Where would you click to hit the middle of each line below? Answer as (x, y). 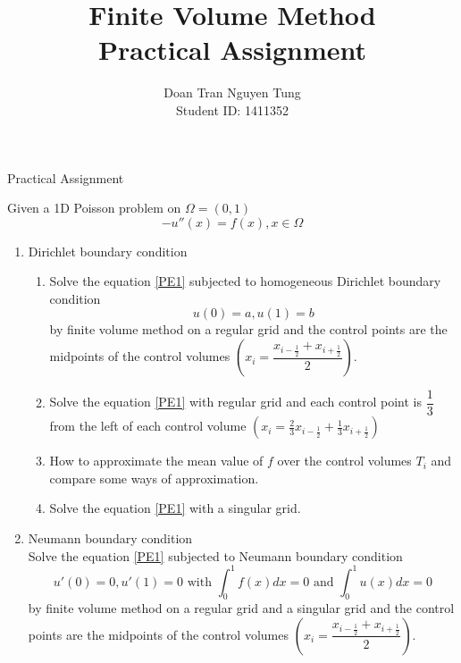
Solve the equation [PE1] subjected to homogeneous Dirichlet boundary (245, 281)
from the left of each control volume (148, 426)
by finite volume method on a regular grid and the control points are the (248, 329)
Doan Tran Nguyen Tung (232, 92)
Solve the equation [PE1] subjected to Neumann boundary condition (215, 555)
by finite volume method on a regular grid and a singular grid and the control (241, 608)
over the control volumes (344, 461)
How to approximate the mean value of (156, 461)
